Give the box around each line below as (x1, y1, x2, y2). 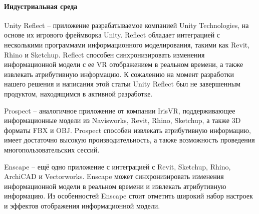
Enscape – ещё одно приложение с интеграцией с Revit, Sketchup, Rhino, (4, 161, 231, 171)
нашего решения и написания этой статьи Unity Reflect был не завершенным (4, 78, 240, 89)
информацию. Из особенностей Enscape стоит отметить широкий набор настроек (4, 190, 253, 201)
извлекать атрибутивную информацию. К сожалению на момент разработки (4, 68, 234, 79)
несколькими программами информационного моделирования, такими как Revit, (4, 39, 250, 49)
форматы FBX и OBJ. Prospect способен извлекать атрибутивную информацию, (4, 124, 251, 135)
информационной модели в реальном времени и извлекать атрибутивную (4, 180, 226, 191)
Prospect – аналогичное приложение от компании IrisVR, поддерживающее (4, 105, 235, 115)
